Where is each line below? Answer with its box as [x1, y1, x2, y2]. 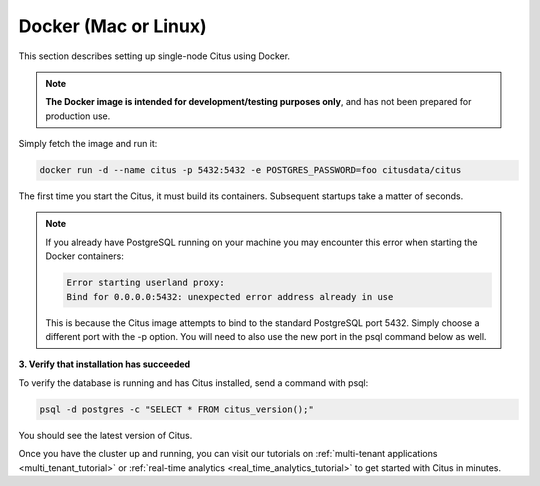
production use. [45, 110, 111, 122]
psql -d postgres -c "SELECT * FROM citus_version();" [39, 403, 314, 415]
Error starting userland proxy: [66, 277, 225, 289]
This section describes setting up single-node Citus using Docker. [18, 50, 290, 62]
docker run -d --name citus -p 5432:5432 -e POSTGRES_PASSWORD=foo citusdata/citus [39, 165, 462, 176]
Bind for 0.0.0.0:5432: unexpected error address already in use [66, 291, 394, 302]
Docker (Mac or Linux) [18, 15, 207, 37]
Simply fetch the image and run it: [18, 138, 158, 150]
